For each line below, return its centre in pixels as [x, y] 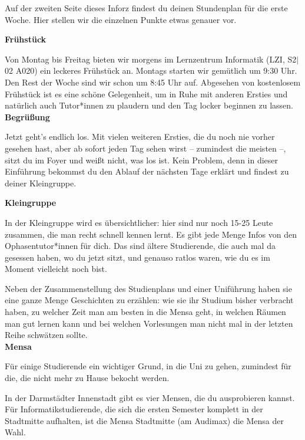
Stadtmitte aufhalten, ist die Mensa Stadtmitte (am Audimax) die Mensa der [144, 420]
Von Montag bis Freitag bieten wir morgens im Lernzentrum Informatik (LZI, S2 [151, 59]
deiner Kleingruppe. [41, 183]
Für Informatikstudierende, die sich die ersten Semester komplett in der [134, 409]
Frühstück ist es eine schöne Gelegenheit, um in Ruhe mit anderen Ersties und [146, 93]
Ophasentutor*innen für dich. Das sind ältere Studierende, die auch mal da [140, 246]
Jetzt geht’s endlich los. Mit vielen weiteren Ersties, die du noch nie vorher [140, 137]
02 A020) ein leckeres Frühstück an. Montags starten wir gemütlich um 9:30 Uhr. [151, 70]
